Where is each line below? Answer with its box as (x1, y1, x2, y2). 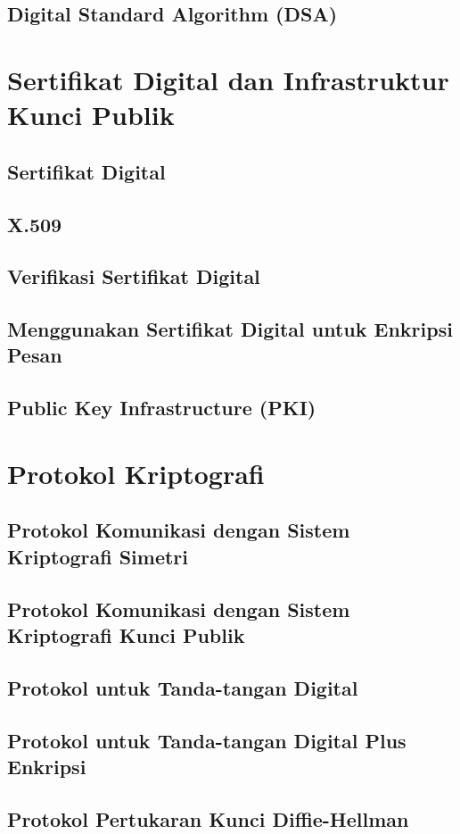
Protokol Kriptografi (7, 455, 265, 491)
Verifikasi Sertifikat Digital (7, 263, 260, 290)
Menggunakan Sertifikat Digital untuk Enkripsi (7, 315, 453, 343)
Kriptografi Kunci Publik (7, 621, 245, 648)
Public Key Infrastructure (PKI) (7, 394, 316, 421)
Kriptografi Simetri (7, 542, 189, 570)
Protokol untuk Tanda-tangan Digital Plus (7, 726, 407, 754)
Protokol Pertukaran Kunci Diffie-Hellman (7, 805, 409, 832)
